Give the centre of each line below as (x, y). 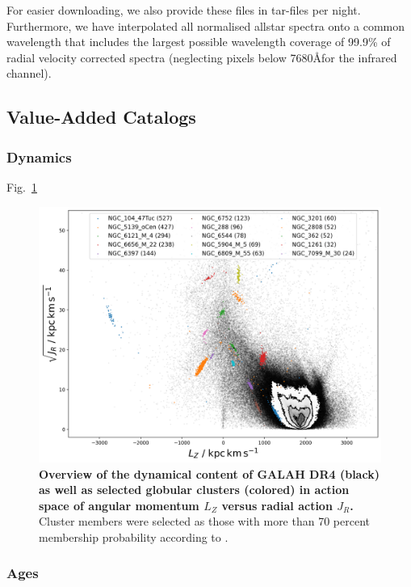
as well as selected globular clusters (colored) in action (194, 490)
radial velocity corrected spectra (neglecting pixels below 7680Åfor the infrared (202, 57)
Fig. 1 (22, 186)
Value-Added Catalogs (101, 117)
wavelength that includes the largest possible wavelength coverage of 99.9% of (199, 42)
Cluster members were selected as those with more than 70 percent (204, 521)
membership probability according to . (134, 536)
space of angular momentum (119, 505)
